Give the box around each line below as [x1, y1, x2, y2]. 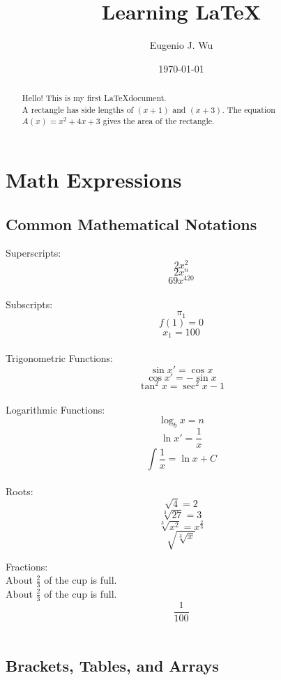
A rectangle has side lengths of [22, 103, 134, 115]
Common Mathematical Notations [6, 213, 257, 234]
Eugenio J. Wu [149, 38, 213, 52]
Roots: [6, 483, 33, 498]
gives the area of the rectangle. [102, 115, 215, 127]
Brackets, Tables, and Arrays [6, 654, 219, 676]
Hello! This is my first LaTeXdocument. [22, 92, 167, 104]
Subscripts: [6, 296, 53, 311]
